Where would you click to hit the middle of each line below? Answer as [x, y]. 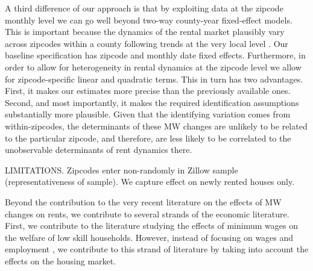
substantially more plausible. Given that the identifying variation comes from [148, 114]
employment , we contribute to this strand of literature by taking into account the [157, 249]
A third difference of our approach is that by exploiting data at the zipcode [144, 8]
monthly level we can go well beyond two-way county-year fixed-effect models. [149, 20]
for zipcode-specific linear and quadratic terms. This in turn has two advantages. [154, 79]
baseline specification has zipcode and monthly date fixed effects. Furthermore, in [155, 55]
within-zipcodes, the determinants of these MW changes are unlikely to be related [156, 126]
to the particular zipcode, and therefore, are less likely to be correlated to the [148, 138]
